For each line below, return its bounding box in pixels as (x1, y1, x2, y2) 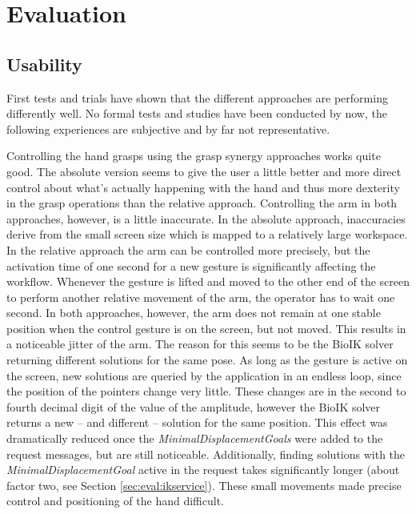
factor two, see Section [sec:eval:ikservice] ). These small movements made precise (6, 476, 402, 493)
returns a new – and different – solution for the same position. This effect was (6, 414, 388, 431)
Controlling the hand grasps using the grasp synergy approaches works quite (6, 147, 381, 164)
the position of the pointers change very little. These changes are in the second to (6, 383, 406, 400)
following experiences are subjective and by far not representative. (6, 120, 330, 137)
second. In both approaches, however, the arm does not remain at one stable (6, 304, 381, 321)
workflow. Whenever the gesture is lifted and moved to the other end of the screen (6, 273, 410, 290)
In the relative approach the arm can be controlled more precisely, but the (6, 241, 370, 258)
